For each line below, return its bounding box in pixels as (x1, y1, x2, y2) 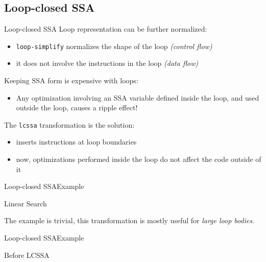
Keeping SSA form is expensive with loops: (4, 75, 138, 86)
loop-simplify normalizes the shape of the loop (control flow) (16, 40, 212, 51)
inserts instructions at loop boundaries (16, 136, 137, 147)
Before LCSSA (4, 249, 50, 260)
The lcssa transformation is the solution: (4, 119, 135, 130)
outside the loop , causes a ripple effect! (16, 102, 138, 113)
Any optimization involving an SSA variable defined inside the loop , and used (16, 92, 259, 103)
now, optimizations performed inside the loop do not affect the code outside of (16, 154, 261, 164)
